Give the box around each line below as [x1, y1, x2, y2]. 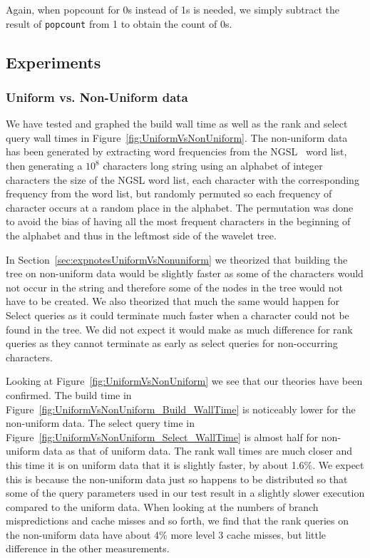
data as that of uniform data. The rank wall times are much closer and [43, 443, 353, 458]
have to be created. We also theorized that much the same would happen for [6, 294, 340, 309]
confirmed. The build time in [6, 387, 132, 402]
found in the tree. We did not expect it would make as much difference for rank [6, 321, 353, 336]
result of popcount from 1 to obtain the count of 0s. [6, 16, 232, 31]
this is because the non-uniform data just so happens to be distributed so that [6, 471, 348, 486]
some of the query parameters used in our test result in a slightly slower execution [6, 485, 365, 500]
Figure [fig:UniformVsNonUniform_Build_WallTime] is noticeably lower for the [6, 401, 356, 416]
